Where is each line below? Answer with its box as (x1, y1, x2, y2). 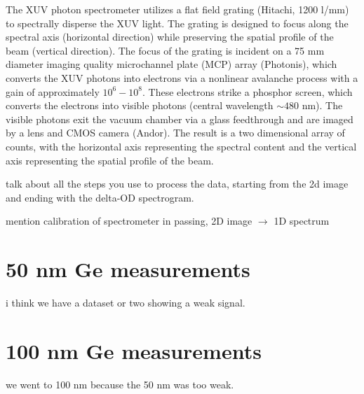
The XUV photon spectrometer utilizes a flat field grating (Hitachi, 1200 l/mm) (6, 2, 349, 16)
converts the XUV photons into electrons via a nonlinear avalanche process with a (6, 70, 358, 85)
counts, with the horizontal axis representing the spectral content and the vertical (6, 139, 357, 153)
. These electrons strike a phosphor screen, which (142, 84, 353, 99)
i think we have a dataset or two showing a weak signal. (6, 295, 245, 310)
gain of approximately (6, 84, 100, 99)
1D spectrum (274, 213, 330, 228)
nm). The (302, 98, 343, 113)
